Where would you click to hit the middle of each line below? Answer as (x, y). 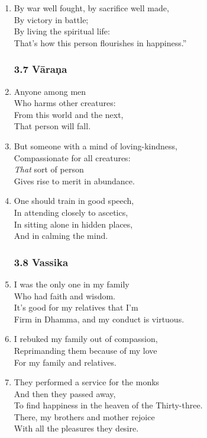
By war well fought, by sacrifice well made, (91, 8)
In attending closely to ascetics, (71, 212)
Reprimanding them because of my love (85, 350)
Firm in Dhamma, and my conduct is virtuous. (99, 319)
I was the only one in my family (72, 284)
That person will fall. (52, 126)
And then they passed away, (65, 393)
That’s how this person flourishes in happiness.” (100, 42)
